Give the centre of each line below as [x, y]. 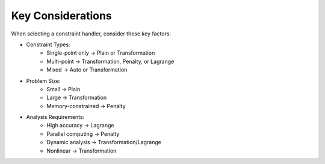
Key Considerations [62, 16]
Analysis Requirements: [55, 117]
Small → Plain [63, 89]
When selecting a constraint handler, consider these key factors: [91, 34]
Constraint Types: [48, 44]
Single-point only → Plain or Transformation [101, 53]
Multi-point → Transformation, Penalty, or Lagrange [110, 61]
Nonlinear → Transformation [82, 151]
